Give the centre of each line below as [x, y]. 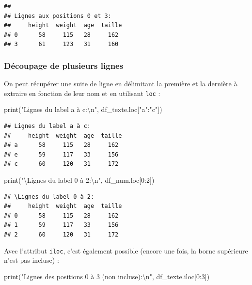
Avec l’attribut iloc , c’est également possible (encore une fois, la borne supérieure [126, 250]
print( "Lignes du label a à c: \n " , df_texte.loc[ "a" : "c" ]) [83, 109]
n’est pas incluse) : [31, 260]
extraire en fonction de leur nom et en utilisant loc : [82, 93]
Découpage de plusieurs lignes [64, 65]
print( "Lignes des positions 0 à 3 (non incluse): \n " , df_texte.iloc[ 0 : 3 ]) [107, 276]
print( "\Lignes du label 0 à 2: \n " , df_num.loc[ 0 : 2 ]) [79, 180]
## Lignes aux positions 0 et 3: [58, 16]
